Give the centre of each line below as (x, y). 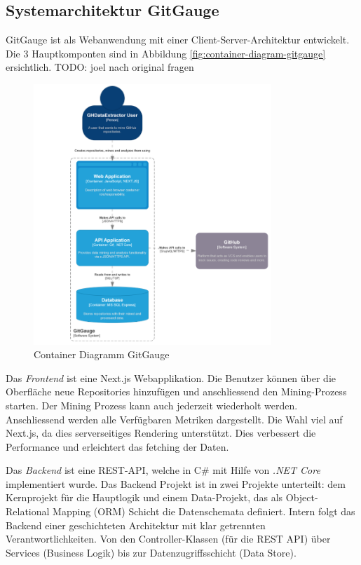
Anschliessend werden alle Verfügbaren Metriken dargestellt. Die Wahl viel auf (174, 419)
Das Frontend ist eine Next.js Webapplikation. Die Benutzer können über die (171, 377)
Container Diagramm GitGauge (102, 354)
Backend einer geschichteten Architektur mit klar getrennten (136, 525)
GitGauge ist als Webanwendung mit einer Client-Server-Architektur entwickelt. (178, 40)
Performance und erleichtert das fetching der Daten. (117, 446)
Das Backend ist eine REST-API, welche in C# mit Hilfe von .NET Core (163, 470)
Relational (28, 511)
